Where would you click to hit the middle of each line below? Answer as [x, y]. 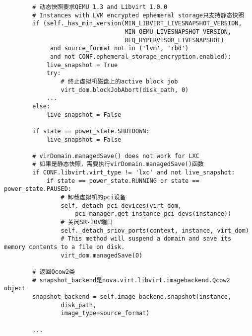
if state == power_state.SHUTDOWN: [91, 131]
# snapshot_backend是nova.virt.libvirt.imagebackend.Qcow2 [131, 280]
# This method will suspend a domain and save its [146, 239]
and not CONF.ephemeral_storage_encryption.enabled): [141, 56]
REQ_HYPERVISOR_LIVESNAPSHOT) [174, 40]
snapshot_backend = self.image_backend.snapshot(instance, [132, 296]
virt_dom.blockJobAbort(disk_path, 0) [125, 90]
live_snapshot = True [82, 65]
